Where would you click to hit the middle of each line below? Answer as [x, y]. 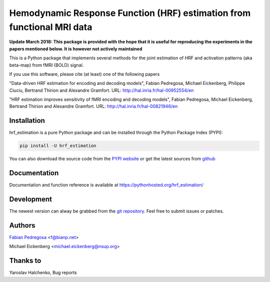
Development [31, 199]
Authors [22, 225]
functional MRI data [51, 27]
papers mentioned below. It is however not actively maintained [76, 49]
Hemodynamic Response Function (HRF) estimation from [130, 13]
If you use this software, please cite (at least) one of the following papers [84, 74]
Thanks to [25, 261]
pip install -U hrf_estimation [58, 146]
